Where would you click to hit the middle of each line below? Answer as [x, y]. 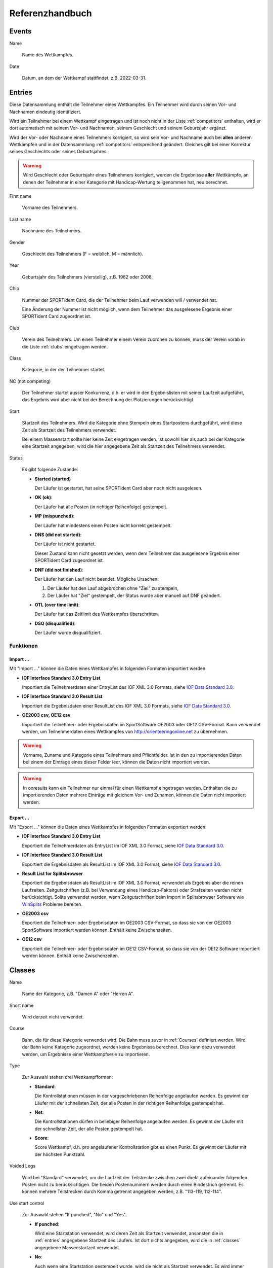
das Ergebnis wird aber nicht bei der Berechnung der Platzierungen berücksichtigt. [108, 400]
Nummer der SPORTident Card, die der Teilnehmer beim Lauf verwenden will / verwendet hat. [120, 300]
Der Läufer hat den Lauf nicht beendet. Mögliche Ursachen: [97, 579]
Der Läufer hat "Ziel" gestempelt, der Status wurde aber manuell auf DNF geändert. [134, 595]
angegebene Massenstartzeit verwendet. [78, 1247]
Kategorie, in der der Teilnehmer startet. [64, 370]
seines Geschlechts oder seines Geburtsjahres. [59, 152]
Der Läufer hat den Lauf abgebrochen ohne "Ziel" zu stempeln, [113, 588]
